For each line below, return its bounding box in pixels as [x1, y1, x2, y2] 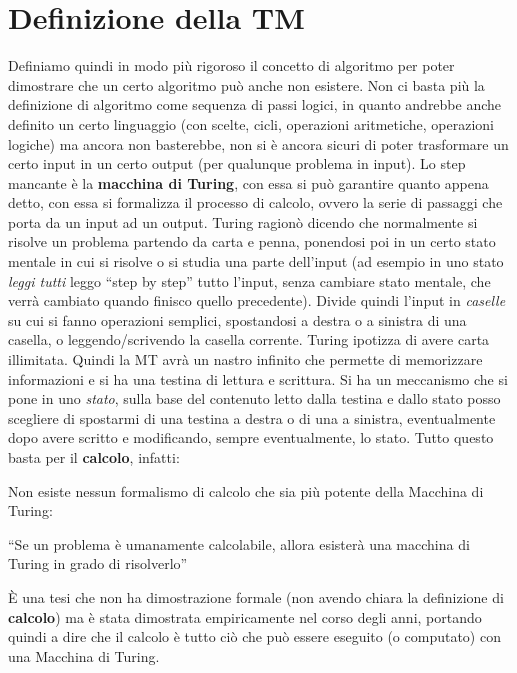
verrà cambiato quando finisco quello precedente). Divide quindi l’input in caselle [8, 290, 506, 311]
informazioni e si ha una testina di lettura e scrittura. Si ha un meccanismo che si [8, 368, 508, 389]
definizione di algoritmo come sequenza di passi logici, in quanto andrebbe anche [8, 94, 502, 115]
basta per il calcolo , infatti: [8, 447, 180, 467]
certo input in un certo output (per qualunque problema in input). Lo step [8, 153, 466, 174]
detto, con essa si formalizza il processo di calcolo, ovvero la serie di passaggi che [8, 192, 503, 213]
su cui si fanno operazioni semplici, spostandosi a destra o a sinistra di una [8, 309, 467, 330]
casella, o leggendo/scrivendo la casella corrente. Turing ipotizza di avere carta [8, 329, 490, 350]
